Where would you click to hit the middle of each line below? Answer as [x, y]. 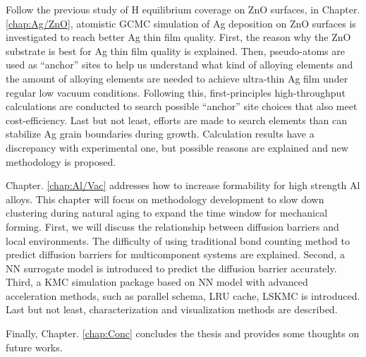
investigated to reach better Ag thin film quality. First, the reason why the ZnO [178, 37]
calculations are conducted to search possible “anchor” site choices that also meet [182, 106]
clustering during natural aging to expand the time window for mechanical [167, 213]
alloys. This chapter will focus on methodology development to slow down [165, 199]
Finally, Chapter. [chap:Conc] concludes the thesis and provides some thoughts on [183, 333]
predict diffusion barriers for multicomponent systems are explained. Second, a [175, 254]
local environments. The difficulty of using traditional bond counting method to [178, 240]
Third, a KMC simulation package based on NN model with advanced [157, 282]
